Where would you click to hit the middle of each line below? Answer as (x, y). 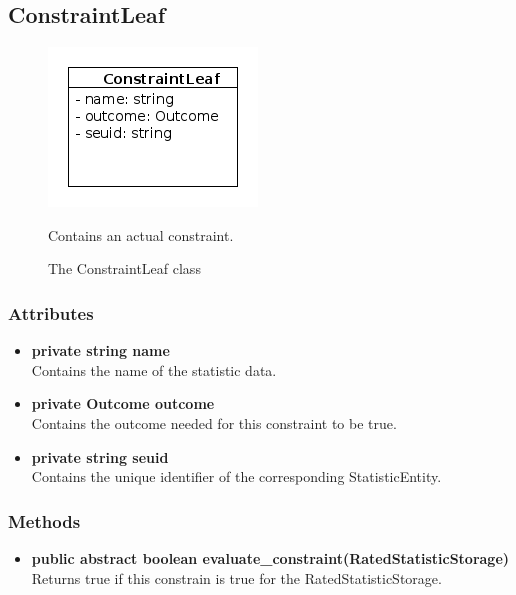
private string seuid (100, 456)
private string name (100, 350)
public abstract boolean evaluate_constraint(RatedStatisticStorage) (270, 557)
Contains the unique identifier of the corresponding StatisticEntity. (236, 476)
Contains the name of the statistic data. (154, 369)
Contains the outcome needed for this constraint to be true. (214, 422)
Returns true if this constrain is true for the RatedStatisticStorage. (236, 577)
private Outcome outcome (123, 403)
